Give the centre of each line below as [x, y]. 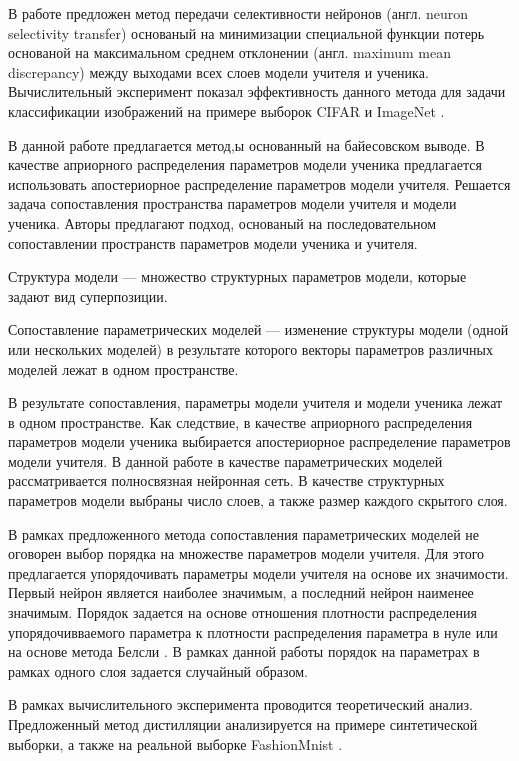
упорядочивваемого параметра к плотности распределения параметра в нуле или [253, 631]
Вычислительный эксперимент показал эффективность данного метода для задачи [257, 91]
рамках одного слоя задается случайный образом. [158, 670]
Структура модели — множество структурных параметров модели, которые [237, 276]
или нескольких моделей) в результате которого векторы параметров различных [250, 348]
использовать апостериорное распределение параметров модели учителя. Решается [259, 183]
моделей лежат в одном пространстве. [123, 368]
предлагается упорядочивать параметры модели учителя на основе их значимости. [258, 572]
